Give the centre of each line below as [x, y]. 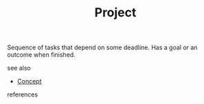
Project [115, 13]
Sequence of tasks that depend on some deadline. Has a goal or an [102, 48]
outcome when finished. [41, 55]
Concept [30, 81]
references [23, 94]
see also [19, 68]
